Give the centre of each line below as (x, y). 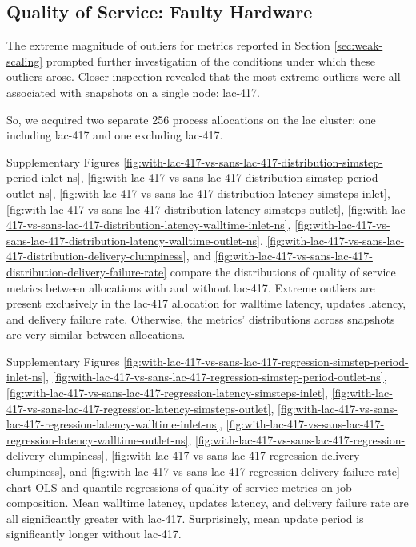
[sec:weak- (358, 45)
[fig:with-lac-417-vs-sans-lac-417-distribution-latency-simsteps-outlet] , (176, 209)
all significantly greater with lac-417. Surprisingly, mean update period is (185, 518)
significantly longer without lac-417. (94, 534)
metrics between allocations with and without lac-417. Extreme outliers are (191, 287)
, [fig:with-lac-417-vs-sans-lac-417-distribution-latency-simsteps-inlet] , (221, 193)
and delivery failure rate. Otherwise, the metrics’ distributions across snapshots (201, 318)
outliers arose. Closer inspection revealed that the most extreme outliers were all (204, 76)
